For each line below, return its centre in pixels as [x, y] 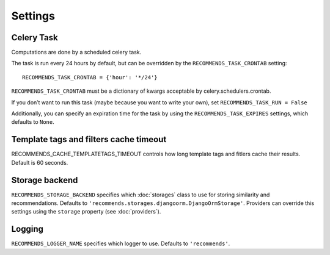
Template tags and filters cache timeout [89, 139]
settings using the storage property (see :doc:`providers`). [86, 212]
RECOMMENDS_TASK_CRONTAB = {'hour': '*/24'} [90, 77]
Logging [28, 229]
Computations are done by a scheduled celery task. [76, 52]
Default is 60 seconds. [40, 162]
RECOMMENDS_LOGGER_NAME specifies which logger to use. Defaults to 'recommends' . [121, 243]
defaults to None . [33, 122]
